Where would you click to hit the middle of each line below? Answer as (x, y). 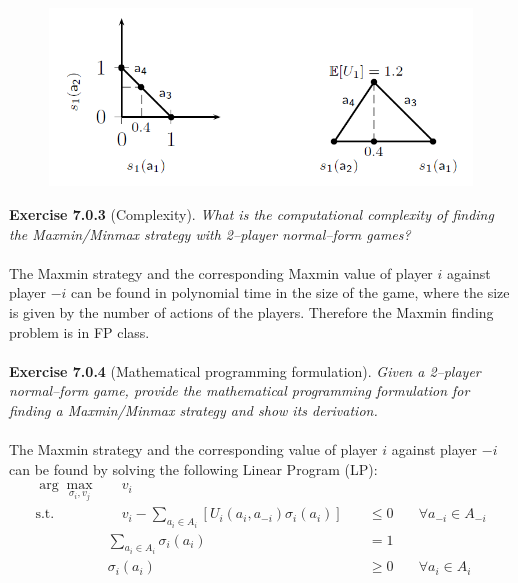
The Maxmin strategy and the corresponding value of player (193, 449)
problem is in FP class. (79, 331)
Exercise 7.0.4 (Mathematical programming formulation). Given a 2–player (245, 370)
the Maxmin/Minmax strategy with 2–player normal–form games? (210, 233)
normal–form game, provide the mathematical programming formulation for (239, 390)
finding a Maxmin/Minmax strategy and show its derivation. (193, 409)
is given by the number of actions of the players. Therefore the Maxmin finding (251, 311)
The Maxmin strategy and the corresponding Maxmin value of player (221, 272)
